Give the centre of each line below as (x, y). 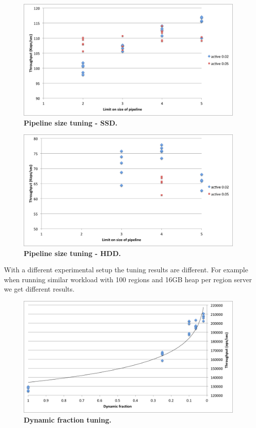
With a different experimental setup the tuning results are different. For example (126, 270)
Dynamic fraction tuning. (68, 419)
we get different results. (39, 289)
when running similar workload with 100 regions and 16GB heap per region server (128, 279)
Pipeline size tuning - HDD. (73, 253)
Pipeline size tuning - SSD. (71, 122)
